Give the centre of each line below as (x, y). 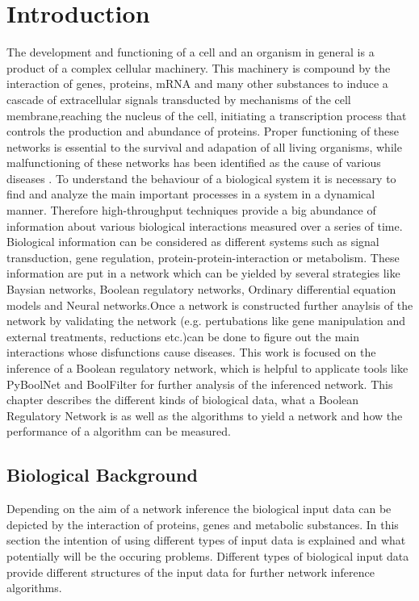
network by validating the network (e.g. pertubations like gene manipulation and (206, 321)
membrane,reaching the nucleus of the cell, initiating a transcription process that (207, 115)
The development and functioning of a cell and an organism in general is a (191, 52)
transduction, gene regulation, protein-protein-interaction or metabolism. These (203, 257)
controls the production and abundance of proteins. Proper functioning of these (203, 131)
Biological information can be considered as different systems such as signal (193, 242)
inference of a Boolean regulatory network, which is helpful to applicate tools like (207, 368)
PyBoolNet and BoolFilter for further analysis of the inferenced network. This (200, 384)
